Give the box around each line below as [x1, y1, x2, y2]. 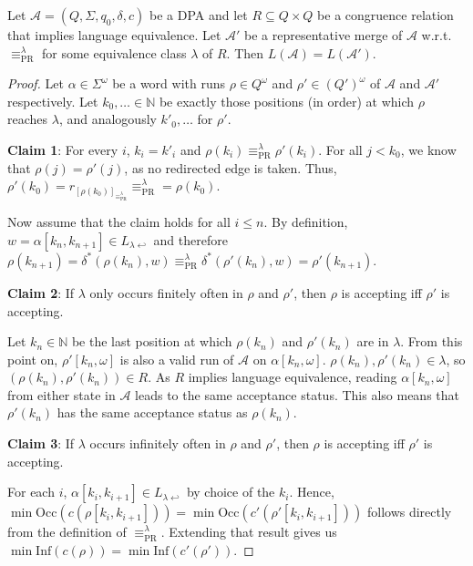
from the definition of [7, 522, 127, 541]
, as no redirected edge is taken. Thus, [124, 158, 337, 177]
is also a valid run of [119, 349, 234, 368]
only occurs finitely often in [89, 283, 243, 302]
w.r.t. [421, 26, 452, 44]
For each [7, 482, 55, 501]
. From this [400, 332, 463, 351]
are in [356, 332, 389, 351]
